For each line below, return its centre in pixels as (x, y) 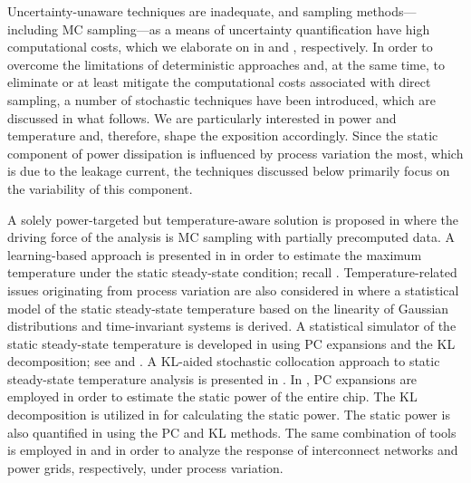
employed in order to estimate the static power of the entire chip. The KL (212, 396)
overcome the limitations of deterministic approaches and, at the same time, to (226, 64)
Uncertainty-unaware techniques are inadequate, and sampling (180, 11)
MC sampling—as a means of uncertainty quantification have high (246, 29)
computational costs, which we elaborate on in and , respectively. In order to (220, 47)
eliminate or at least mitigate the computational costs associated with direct (219, 82)
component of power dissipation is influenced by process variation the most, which (235, 153)
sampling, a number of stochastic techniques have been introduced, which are (221, 99)
